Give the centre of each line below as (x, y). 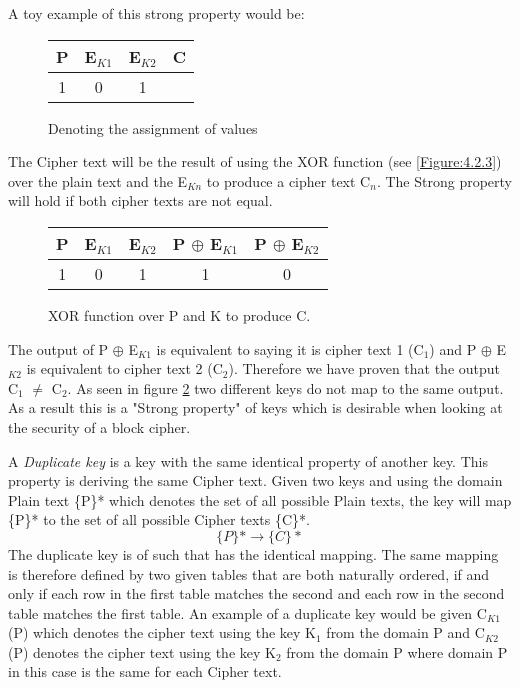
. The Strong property (444, 180)
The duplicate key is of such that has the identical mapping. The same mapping (253, 553)
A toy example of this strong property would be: (156, 13)
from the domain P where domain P (397, 651)
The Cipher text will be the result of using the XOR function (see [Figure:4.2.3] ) (255, 161)
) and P (453, 348)
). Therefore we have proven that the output (364, 368)
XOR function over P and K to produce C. (179, 314)
